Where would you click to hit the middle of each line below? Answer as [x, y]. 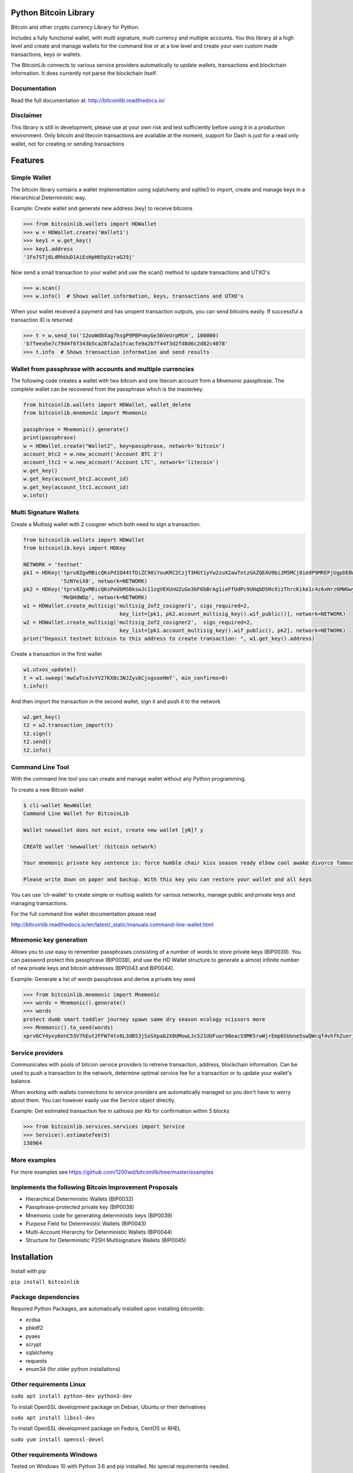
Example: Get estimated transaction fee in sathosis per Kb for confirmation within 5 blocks [120, 1111]
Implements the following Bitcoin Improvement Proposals [94, 1187]
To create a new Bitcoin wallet [47, 790]
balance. [21, 1081]
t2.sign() [37, 733]
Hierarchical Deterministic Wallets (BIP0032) [79, 1198]
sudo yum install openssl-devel [57, 1439]
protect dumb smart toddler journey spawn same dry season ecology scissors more [144, 1019]
